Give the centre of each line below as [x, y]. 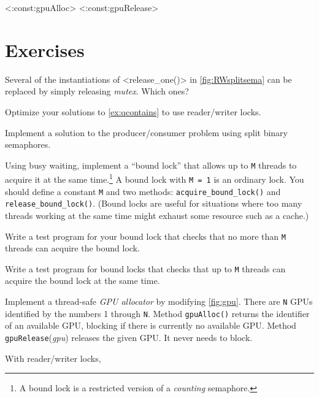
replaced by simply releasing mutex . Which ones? [97, 91]
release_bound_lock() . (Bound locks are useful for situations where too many [154, 203]
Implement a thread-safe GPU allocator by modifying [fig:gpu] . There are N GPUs [159, 301]
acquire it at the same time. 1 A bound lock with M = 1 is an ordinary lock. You [155, 178]
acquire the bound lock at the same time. [83, 281]
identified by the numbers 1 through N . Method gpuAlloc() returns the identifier [157, 313]
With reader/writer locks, [53, 358]
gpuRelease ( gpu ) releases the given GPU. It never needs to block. [129, 337]
